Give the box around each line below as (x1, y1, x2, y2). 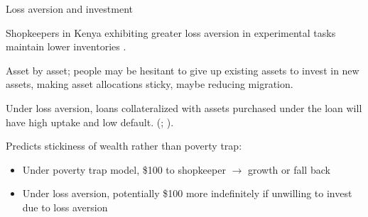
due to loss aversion (22, 199, 108, 214)
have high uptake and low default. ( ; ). (6, 114, 174, 129)
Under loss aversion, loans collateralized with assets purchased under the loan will (6, 100, 362, 115)
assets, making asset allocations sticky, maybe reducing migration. (6, 77, 293, 91)
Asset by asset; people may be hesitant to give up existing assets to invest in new (6, 62, 359, 77)
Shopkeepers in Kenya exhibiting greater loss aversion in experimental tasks (6, 25, 336, 40)
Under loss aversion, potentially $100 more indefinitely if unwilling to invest (22, 186, 352, 201)
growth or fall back (247, 162, 330, 177)
